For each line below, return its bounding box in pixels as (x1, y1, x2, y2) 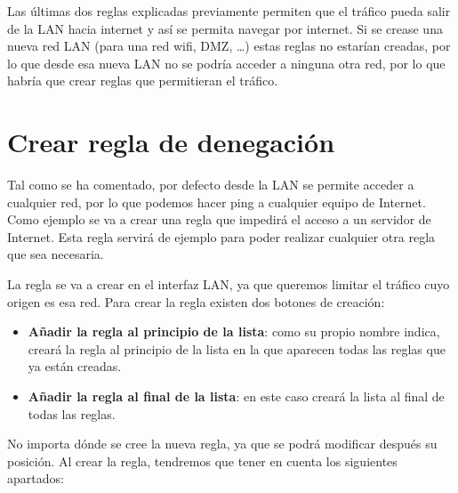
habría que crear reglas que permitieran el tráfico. (7, 71, 278, 90)
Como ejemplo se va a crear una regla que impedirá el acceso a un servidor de (7, 210, 431, 229)
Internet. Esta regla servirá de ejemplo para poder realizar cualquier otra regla (7, 227, 436, 246)
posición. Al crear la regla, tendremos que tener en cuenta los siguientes (7, 451, 398, 470)
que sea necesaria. (7, 245, 104, 263)
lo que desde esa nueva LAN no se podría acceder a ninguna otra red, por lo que (7, 53, 446, 72)
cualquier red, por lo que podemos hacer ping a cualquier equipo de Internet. (7, 192, 426, 211)
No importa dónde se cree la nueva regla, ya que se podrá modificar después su (7, 434, 438, 453)
